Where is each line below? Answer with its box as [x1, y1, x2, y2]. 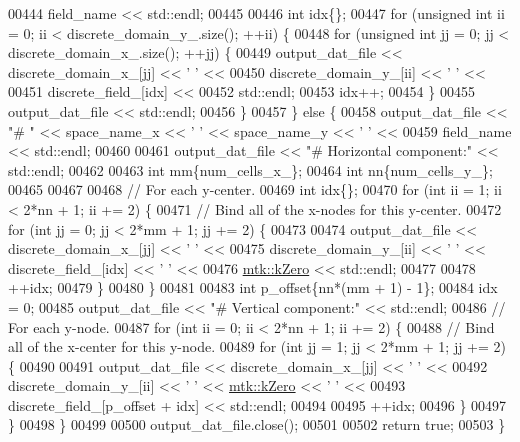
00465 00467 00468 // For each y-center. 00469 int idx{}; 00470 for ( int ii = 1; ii [8, 179, 502, 200]
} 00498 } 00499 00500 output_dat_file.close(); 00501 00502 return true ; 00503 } [8, 414, 506, 435]
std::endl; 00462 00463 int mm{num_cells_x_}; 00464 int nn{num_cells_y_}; [8, 159, 493, 180]
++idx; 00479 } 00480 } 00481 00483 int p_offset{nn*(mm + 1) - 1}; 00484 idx [8, 277, 498, 298]
